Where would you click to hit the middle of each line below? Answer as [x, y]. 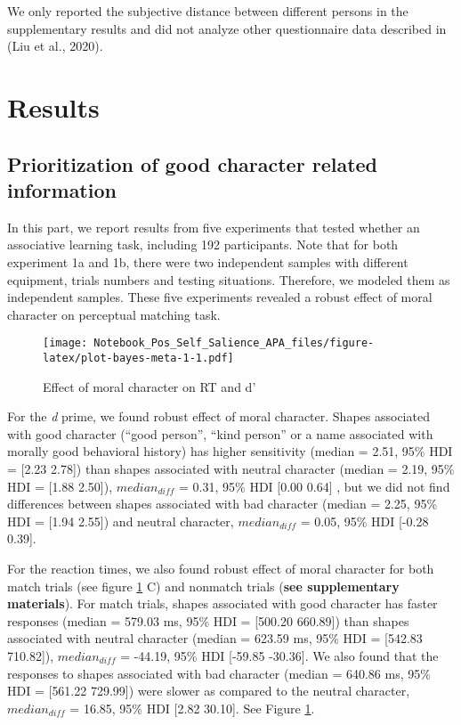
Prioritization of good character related [193, 163]
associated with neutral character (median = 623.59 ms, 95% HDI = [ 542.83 [215, 638]
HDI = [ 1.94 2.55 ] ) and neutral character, [121, 521]
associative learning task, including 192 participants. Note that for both [203, 244]
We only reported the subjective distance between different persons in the [208, 11]
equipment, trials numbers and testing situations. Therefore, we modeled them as [229, 279]
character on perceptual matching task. [114, 314]
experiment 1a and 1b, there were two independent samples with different [208, 261]
